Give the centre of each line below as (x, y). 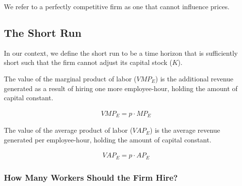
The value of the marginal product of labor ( (70, 78)
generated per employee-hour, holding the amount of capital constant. (108, 139)
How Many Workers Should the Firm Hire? (91, 177)
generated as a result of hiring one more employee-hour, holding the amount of (121, 88)
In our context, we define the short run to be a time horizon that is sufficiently (121, 53)
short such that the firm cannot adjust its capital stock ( (88, 62)
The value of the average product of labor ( (68, 130)
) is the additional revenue (194, 78)
